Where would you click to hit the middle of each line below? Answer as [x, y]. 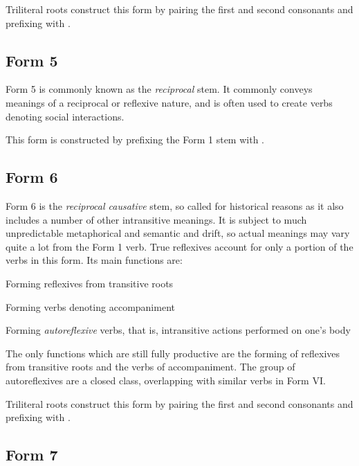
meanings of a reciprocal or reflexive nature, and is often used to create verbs [169, 102]
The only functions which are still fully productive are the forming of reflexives [173, 353]
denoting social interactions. [65, 116]
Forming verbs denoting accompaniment [90, 306]
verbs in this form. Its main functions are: [94, 260]
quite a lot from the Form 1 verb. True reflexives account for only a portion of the [179, 246]
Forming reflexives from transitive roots [90, 283]
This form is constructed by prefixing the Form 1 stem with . [135, 140]
